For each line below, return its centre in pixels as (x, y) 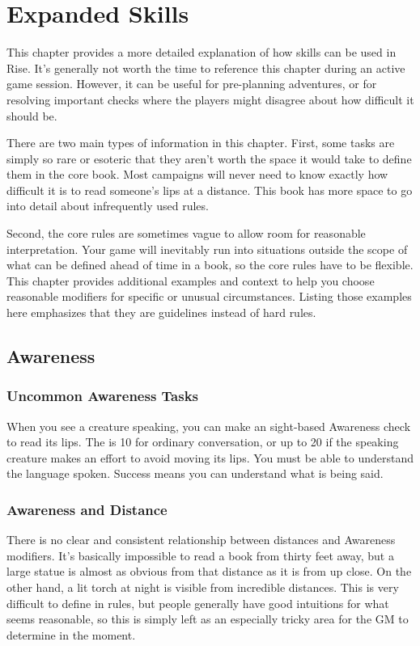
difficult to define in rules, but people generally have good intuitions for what (198, 603)
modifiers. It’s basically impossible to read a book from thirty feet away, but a (200, 555)
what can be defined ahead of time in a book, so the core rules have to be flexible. (210, 265)
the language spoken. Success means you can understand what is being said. (195, 473)
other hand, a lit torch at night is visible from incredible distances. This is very (203, 587)
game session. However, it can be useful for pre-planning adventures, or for (192, 84)
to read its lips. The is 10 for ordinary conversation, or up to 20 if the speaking (203, 442)
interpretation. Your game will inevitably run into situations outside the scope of (207, 249)
